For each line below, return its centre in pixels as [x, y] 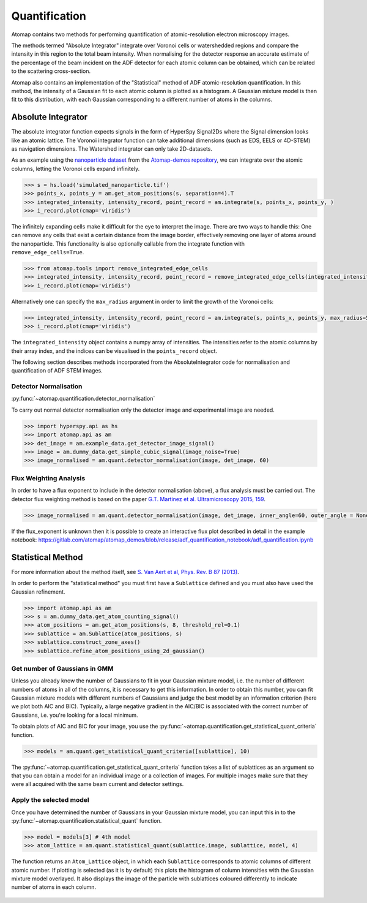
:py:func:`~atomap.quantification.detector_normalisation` [83, 399]
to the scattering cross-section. [51, 71]
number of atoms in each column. [54, 887]
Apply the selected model [50, 800]
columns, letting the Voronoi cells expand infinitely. [76, 168]
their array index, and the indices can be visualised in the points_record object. [114, 351]
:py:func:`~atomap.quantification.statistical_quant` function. [87, 820]
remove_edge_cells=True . [48, 252]
